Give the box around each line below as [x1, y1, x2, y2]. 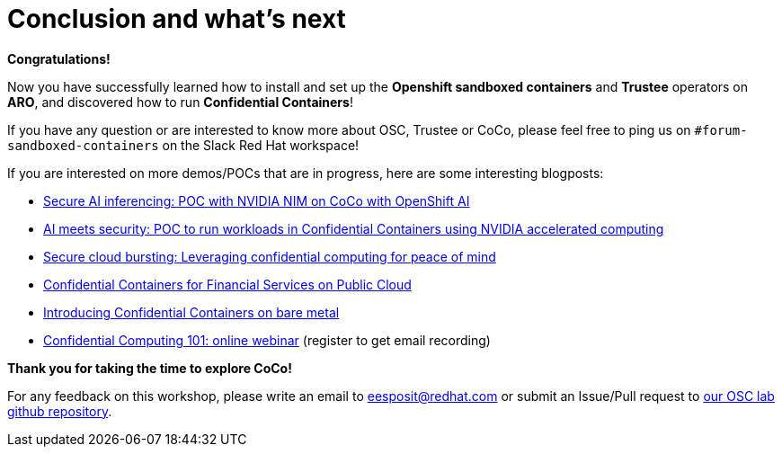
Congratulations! [7, 50, 111, 67]
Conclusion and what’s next [7, 4, 346, 34]
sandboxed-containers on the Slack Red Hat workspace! [7, 137, 360, 153]
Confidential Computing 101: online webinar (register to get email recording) [43, 332, 491, 348]
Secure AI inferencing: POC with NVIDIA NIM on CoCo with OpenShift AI [43, 192, 470, 209]
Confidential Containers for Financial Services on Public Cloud [43, 276, 412, 292]
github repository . [7, 403, 112, 419]
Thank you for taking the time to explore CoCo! [7, 360, 292, 376]
